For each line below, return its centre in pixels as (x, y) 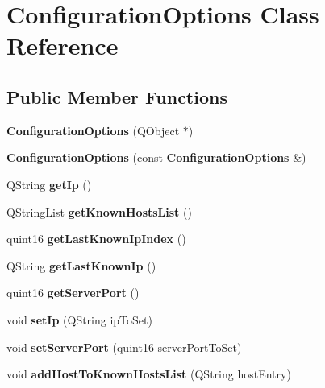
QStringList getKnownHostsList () (99, 211)
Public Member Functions (117, 96)
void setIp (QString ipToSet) (79, 319)
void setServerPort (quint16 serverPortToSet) (124, 347)
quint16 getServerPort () (73, 293)
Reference (62, 45)
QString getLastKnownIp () (81, 265)
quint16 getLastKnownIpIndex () (96, 239)
